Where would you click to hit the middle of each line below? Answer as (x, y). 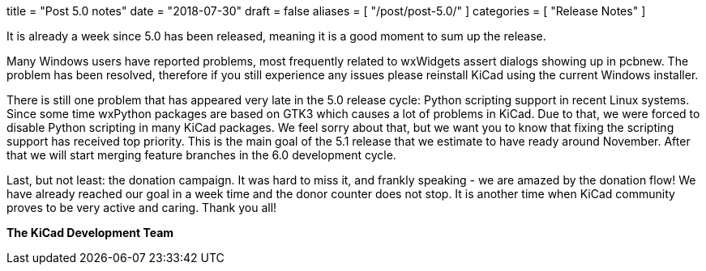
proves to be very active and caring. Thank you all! (142, 207)
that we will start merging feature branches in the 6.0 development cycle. (201, 155)
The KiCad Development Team (90, 233)
